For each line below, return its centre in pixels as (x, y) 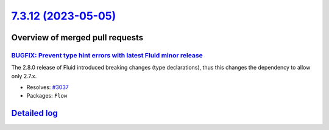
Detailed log (34, 113)
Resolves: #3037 (48, 87)
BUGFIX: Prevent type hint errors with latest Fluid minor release (107, 55)
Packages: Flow (47, 96)
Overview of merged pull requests (77, 38)
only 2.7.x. (24, 76)
